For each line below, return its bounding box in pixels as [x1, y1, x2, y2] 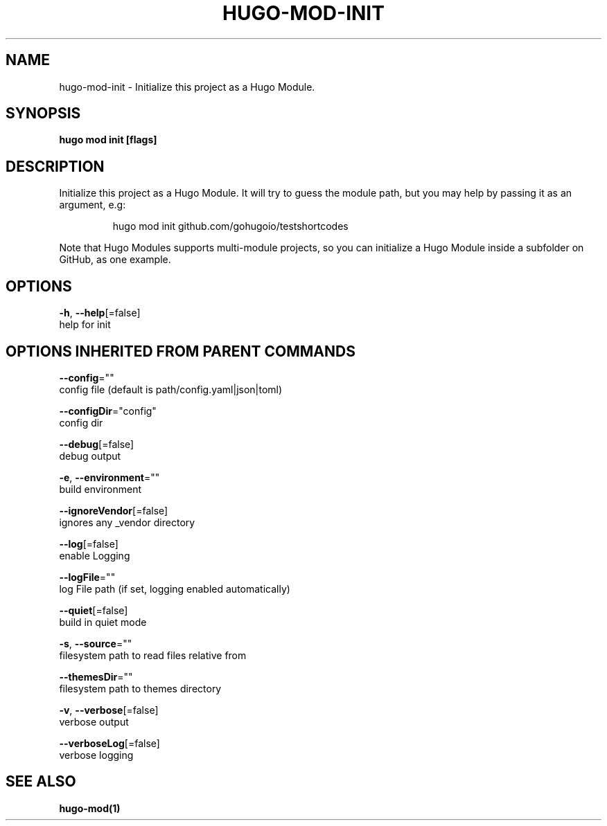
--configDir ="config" [59, 404, 157, 417]
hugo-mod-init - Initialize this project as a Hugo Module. [59, 80, 315, 93]
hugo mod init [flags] [59, 134, 157, 146]
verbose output [59, 715, 129, 728]
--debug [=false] [59, 438, 134, 450]
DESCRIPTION [6, 157, 105, 175]
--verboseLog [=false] [59, 737, 160, 749]
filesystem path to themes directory [59, 682, 222, 694]
